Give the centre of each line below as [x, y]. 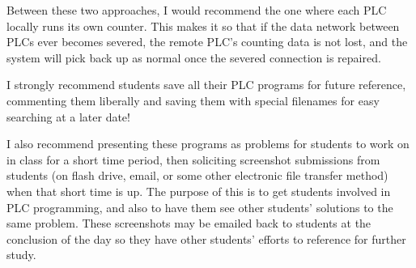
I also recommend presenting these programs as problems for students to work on [208, 144]
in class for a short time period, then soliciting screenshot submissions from [193, 159]
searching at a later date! [68, 116]
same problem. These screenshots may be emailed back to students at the [189, 223]
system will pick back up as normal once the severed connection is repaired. [194, 57]
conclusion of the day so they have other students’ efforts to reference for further [206, 238]
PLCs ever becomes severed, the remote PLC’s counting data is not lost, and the [207, 42]
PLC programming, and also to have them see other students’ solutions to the [200, 207]
